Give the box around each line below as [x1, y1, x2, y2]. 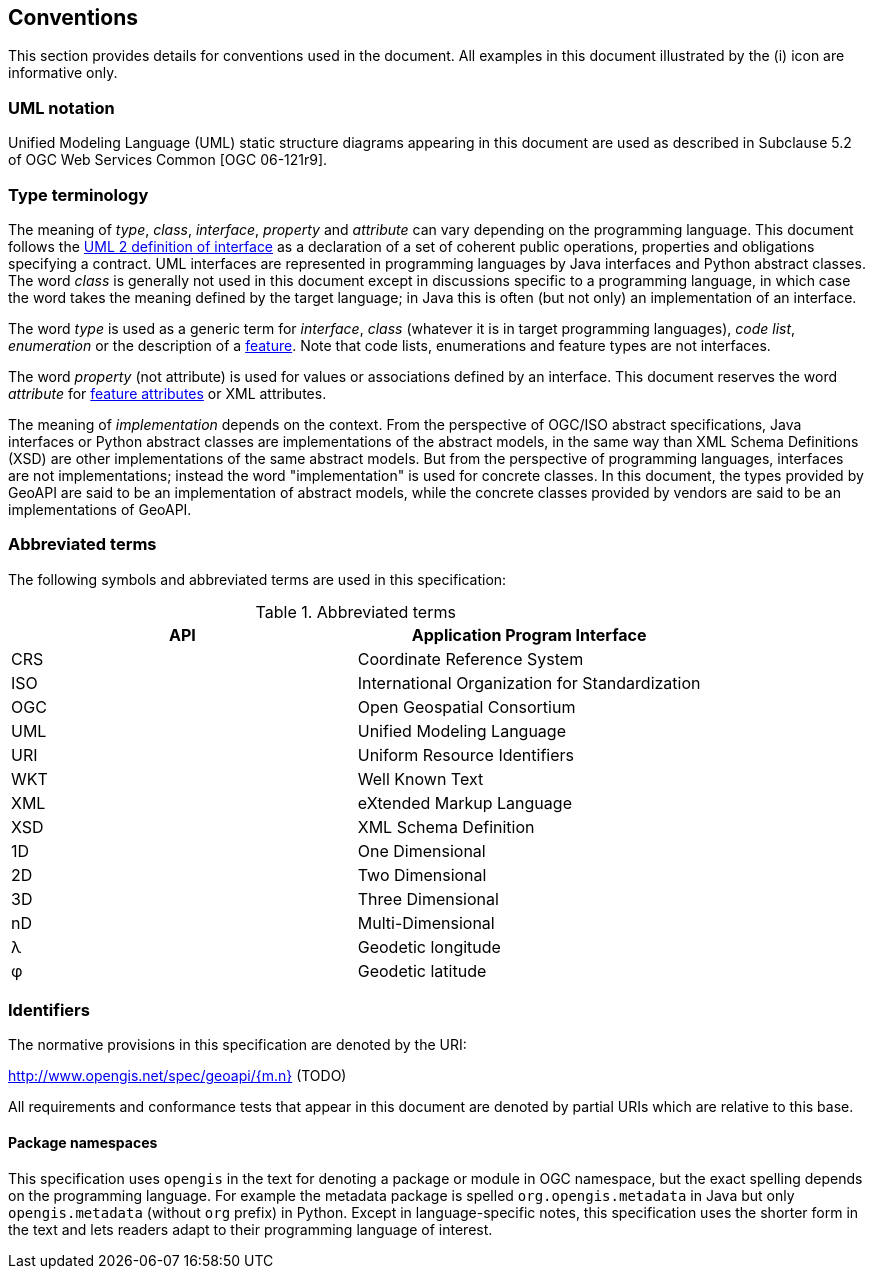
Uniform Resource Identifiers [357, 744, 575, 765]
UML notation [8, 97, 115, 118]
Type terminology [8, 184, 149, 205]
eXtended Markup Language [357, 792, 572, 813]
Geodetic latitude [357, 960, 487, 981]
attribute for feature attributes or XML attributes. [8, 384, 327, 402]
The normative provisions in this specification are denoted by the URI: [8, 1036, 467, 1054]
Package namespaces [8, 1134, 158, 1152]
